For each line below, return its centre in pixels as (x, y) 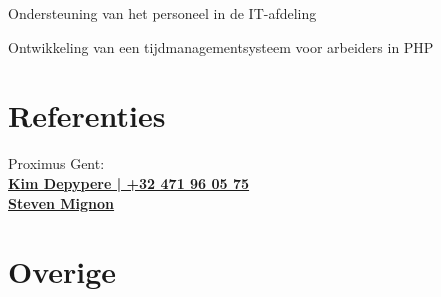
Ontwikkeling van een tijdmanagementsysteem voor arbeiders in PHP (221, 46)
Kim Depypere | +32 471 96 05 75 (129, 182)
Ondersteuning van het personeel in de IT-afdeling (162, 13)
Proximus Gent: (56, 163)
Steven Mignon (61, 202)
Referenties (87, 115)
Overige (62, 271)
